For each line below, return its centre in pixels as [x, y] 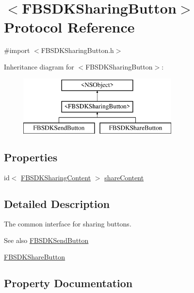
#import [17, 50]
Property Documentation [68, 283]
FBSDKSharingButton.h [77, 50]
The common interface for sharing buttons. [68, 224]
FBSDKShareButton [35, 256]
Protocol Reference [69, 27]
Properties [31, 157]
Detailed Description [57, 203]
